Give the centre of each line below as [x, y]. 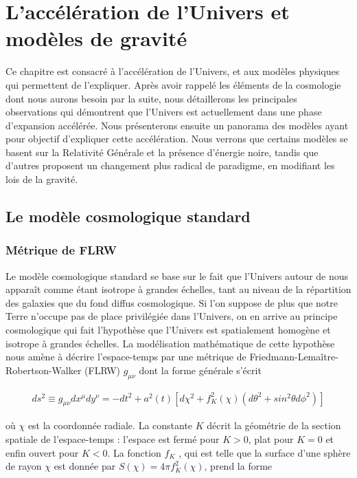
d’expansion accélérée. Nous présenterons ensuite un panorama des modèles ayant [177, 125]
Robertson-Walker [44, 370]
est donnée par [85, 466]
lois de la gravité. [42, 179]
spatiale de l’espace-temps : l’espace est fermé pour [113, 439]
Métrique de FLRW [61, 250]
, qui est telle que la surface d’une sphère [265, 452]
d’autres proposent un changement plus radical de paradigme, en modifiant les [170, 165]
